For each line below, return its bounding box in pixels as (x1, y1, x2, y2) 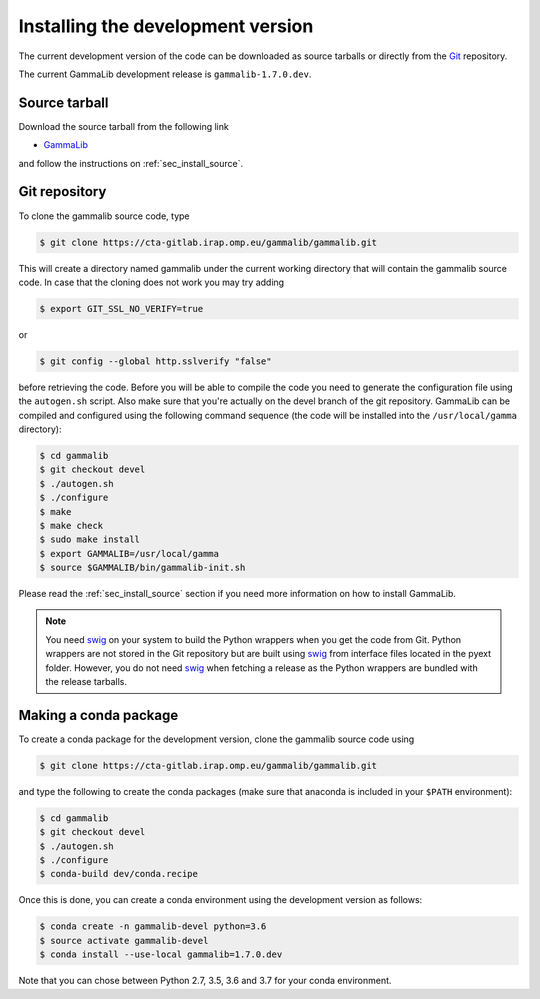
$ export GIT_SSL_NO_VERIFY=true (39, 303, 204, 314)
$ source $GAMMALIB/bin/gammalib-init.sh (39, 562, 246, 574)
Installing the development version (18, 15, 314, 37)
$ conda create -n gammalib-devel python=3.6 (39, 921, 267, 932)
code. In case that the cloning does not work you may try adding (18, 276, 285, 288)
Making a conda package (18, 706, 179, 724)
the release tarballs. (45, 676, 127, 688)
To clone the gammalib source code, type (18, 210, 190, 222)
